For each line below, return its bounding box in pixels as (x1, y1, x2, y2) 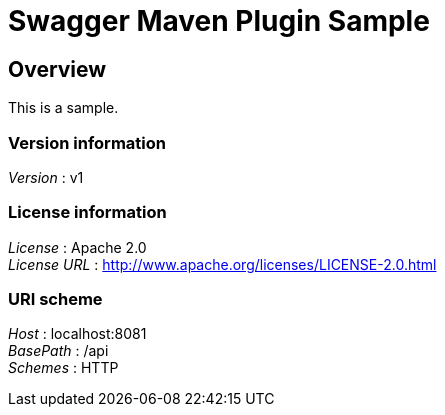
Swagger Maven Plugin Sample (8, 4, 430, 38)
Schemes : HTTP (8, 359, 119, 377)
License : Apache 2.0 (8, 238, 147, 256)
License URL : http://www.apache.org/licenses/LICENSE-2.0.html (8, 255, 437, 273)
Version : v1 (8, 168, 84, 186)
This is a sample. (8, 99, 119, 117)
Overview (8, 56, 107, 82)
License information (8, 202, 167, 223)
